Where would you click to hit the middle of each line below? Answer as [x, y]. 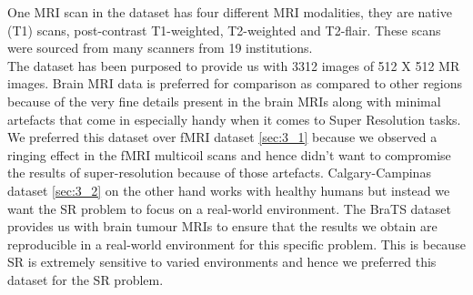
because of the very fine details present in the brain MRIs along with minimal [224, 101]
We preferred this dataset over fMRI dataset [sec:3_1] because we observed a [222, 137]
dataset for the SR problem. [86, 279]
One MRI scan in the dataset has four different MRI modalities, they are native [230, 12]
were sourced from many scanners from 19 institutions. [160, 48]
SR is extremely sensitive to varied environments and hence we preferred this [222, 262]
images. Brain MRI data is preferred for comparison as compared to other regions [235, 83]
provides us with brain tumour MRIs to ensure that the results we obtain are [222, 226]
